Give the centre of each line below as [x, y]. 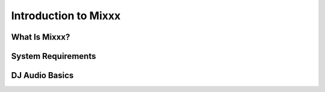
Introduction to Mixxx [66, 16]
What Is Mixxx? [41, 37]
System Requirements [54, 56]
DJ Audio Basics [42, 75]
